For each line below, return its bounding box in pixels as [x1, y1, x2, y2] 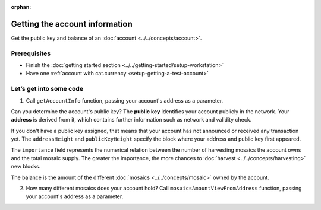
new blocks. [11, 163, 41, 170]
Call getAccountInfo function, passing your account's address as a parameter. [26, 97, 224, 104]
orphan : [11, 4, 32, 10]
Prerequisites [11, 49, 51, 58]
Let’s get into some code [11, 85, 83, 93]
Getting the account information [11, 18, 133, 29]
